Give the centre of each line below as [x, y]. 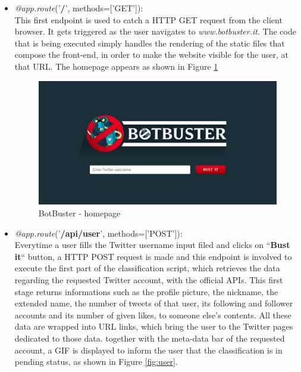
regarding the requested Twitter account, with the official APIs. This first [149, 280]
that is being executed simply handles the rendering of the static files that [150, 43]
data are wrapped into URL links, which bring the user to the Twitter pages [154, 326]
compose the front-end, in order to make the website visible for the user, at [151, 55]
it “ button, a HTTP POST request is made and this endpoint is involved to [153, 256]
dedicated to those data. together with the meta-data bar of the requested [150, 338]
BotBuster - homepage [79, 213]
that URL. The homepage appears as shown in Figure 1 [116, 66]
